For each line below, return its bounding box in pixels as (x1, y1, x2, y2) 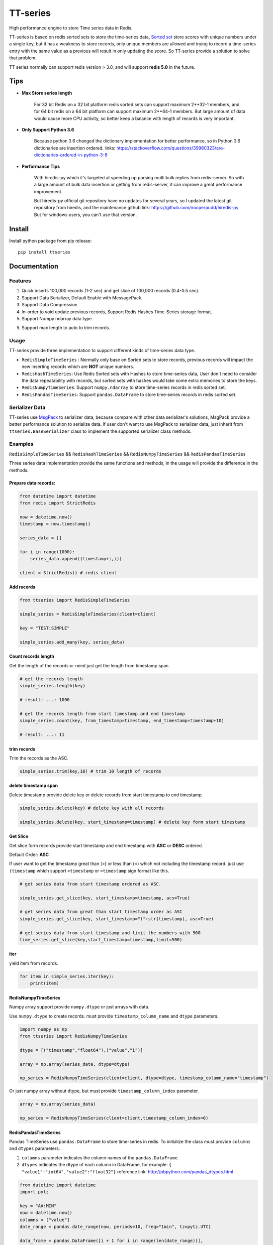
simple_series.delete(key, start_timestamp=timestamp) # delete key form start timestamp (19, 819, 246, 825)
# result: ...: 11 (19, 732, 65, 737)
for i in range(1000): (19, 549, 75, 555)
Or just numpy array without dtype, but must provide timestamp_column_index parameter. (9, 1088, 199, 1094)
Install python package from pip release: (9, 238, 92, 244)
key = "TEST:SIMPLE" (19, 625, 70, 631)
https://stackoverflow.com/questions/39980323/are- (116, 145, 225, 151)
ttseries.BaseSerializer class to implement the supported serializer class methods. (9, 428, 191, 434)
